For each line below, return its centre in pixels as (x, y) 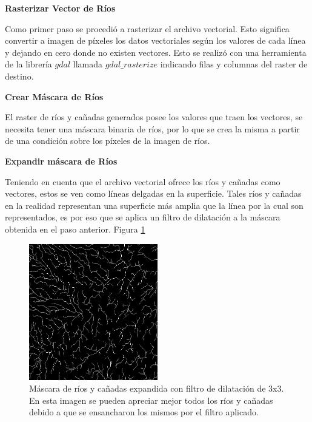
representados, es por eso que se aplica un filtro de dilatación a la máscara (143, 217)
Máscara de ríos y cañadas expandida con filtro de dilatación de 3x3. (157, 388)
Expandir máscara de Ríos (61, 161)
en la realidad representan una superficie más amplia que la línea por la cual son (154, 205)
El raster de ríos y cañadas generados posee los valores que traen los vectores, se (154, 117)
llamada (88, 64)
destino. (19, 76)
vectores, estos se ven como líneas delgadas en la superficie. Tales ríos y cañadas (153, 193)
